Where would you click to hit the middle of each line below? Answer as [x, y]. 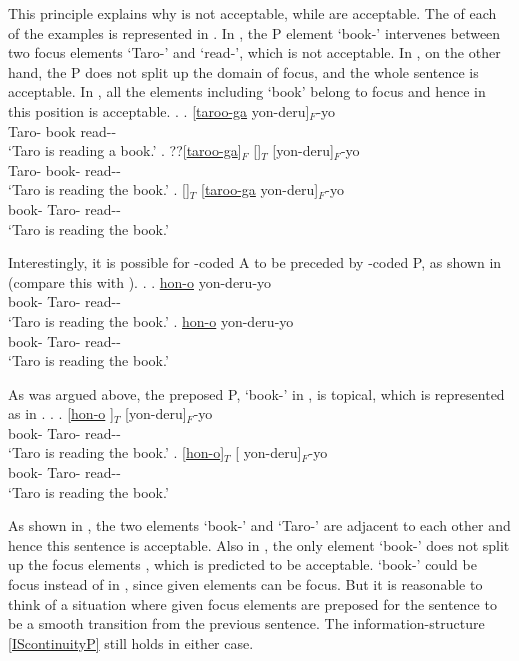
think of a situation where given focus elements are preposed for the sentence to [252, 603]
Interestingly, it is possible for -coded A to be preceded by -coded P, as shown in [255, 262]
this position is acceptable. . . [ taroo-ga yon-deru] [159, 110]
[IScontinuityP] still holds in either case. [131, 642]
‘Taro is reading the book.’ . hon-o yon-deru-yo [151, 320]
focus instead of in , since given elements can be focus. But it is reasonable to [245, 584]
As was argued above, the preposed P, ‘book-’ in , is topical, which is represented [256, 393]
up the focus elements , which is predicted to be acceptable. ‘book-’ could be [242, 564]
